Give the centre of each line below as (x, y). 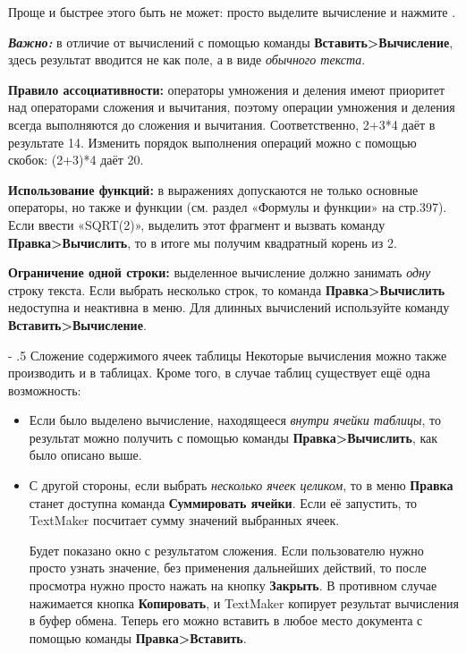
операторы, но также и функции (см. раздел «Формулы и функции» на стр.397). (228, 207)
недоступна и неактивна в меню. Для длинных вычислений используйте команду (229, 307)
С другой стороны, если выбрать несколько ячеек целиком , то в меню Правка (241, 485)
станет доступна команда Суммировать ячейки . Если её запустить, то (223, 502)
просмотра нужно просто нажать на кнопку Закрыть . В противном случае (233, 585)
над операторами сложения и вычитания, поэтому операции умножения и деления (232, 107)
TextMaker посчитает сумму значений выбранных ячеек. (184, 520)
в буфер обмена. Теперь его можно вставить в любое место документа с (226, 620)
